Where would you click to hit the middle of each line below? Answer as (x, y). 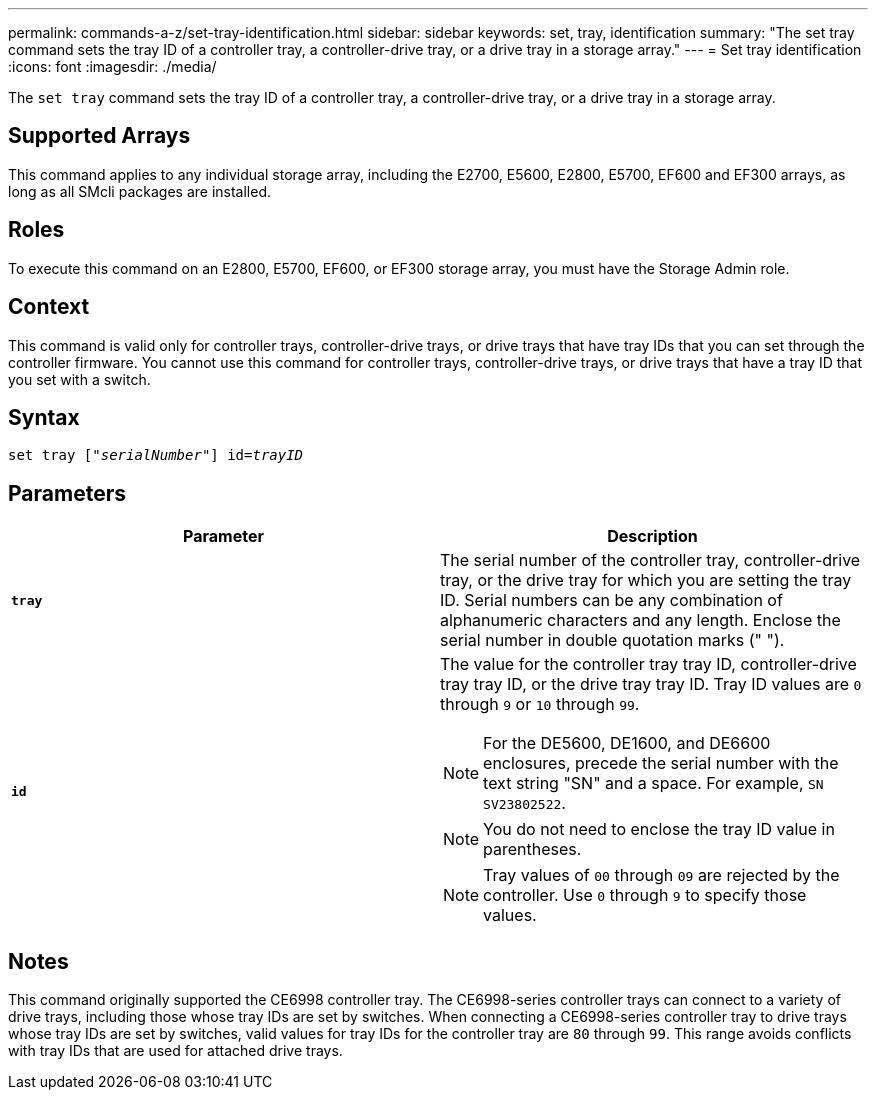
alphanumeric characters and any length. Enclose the (640, 620)
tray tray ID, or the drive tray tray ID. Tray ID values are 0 (651, 684)
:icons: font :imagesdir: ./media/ (112, 66)
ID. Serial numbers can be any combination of (611, 600)
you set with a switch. (79, 379)
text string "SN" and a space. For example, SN (653, 783)
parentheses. (532, 849)
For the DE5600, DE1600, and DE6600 (627, 743)
